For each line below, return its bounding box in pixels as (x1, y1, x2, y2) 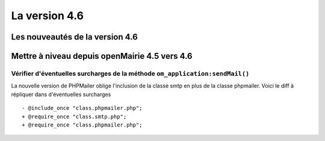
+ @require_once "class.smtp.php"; (22, 113, 127, 120)
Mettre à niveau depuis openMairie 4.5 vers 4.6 (11, 51, 193, 61)
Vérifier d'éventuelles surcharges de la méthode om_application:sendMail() (11, 69, 250, 77)
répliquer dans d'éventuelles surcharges (11, 91, 111, 98)
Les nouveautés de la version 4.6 (11, 32, 138, 42)
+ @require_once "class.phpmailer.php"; (22, 121, 143, 128)
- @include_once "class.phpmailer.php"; (22, 105, 143, 112)
